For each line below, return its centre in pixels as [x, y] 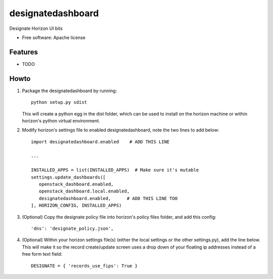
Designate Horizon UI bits [36, 28]
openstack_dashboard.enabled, [76, 184]
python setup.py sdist [59, 102]
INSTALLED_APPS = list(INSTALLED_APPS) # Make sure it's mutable [115, 170]
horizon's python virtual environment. [61, 121]
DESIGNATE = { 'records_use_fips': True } [84, 266]
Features [24, 52]
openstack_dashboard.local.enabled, [84, 191]
